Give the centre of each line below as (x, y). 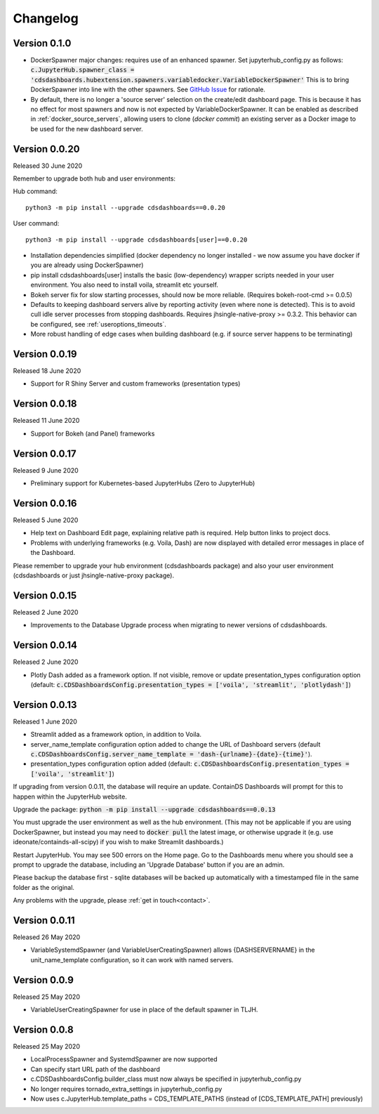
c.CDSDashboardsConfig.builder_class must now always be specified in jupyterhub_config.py (166, 1079)
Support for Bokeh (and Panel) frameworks (93, 433)
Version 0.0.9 (43, 980)
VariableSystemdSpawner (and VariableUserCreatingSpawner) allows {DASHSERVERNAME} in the (173, 950)
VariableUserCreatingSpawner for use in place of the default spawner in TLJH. (144, 1010)
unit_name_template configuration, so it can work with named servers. (132, 959)
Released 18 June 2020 (47, 371)
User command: (36, 223)
